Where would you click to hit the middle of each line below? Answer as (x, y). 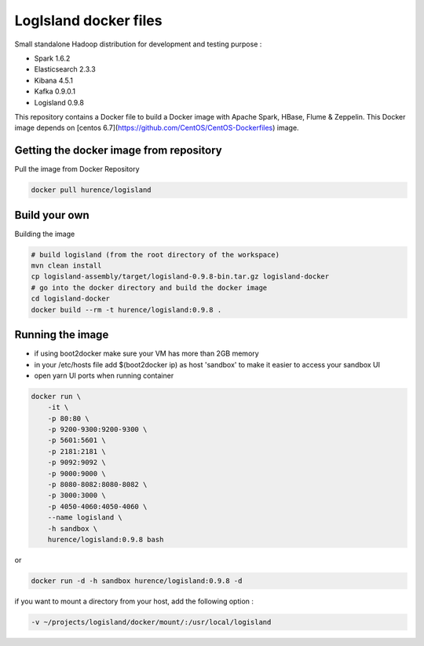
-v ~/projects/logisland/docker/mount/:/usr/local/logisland (151, 622)
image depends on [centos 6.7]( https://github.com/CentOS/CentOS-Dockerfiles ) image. (157, 128)
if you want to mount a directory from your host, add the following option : (134, 601)
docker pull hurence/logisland (91, 190)
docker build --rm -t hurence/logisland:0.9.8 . (126, 310)
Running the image (62, 335)
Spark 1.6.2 (52, 58)
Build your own (52, 215)
